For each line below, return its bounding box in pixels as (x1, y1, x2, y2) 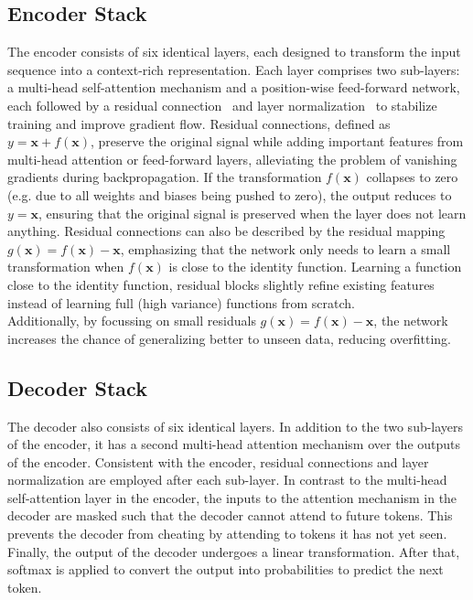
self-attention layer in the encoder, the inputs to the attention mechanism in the (7, 487, 457, 507)
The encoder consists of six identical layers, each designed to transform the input (7, 42, 461, 61)
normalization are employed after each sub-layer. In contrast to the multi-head (7, 470, 447, 489)
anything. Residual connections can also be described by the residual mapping (7, 221, 446, 241)
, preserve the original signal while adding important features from (91, 132, 464, 151)
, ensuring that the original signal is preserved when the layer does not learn (38, 203, 467, 222)
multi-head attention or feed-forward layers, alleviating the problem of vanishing (7, 149, 457, 168)
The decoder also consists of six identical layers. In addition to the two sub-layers (7, 416, 464, 435)
